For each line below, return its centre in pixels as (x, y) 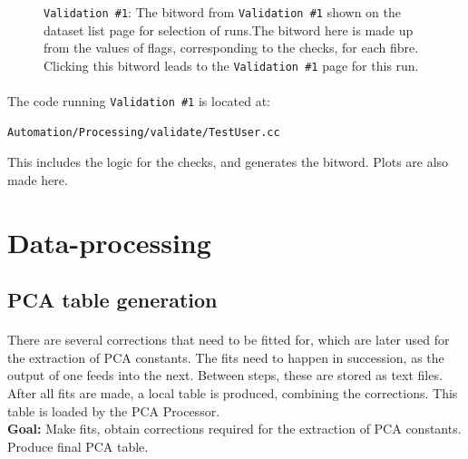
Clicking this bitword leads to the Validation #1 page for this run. (231, 65)
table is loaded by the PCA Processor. (114, 410)
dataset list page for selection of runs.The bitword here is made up (229, 29)
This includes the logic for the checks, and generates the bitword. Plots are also (228, 162)
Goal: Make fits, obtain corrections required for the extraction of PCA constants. (234, 429)
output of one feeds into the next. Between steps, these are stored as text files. (225, 375)
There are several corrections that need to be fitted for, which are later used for (229, 340)
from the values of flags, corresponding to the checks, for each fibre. (231, 48)
